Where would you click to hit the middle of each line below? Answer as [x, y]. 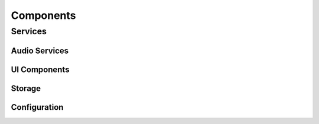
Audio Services [40, 50]
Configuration [37, 107]
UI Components [40, 69]
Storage [26, 88]
